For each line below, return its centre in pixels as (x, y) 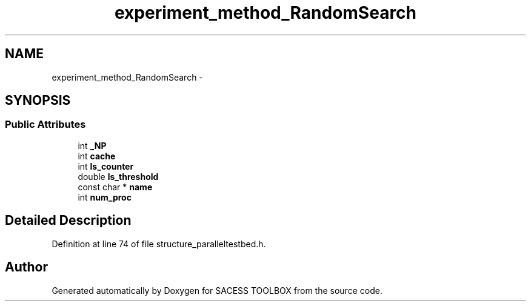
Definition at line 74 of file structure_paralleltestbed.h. (159, 244)
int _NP (92, 145)
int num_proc (105, 197)
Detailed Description (68, 221)
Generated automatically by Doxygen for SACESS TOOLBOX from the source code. (217, 290)
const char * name (115, 187)
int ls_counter (106, 166)
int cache (97, 156)
